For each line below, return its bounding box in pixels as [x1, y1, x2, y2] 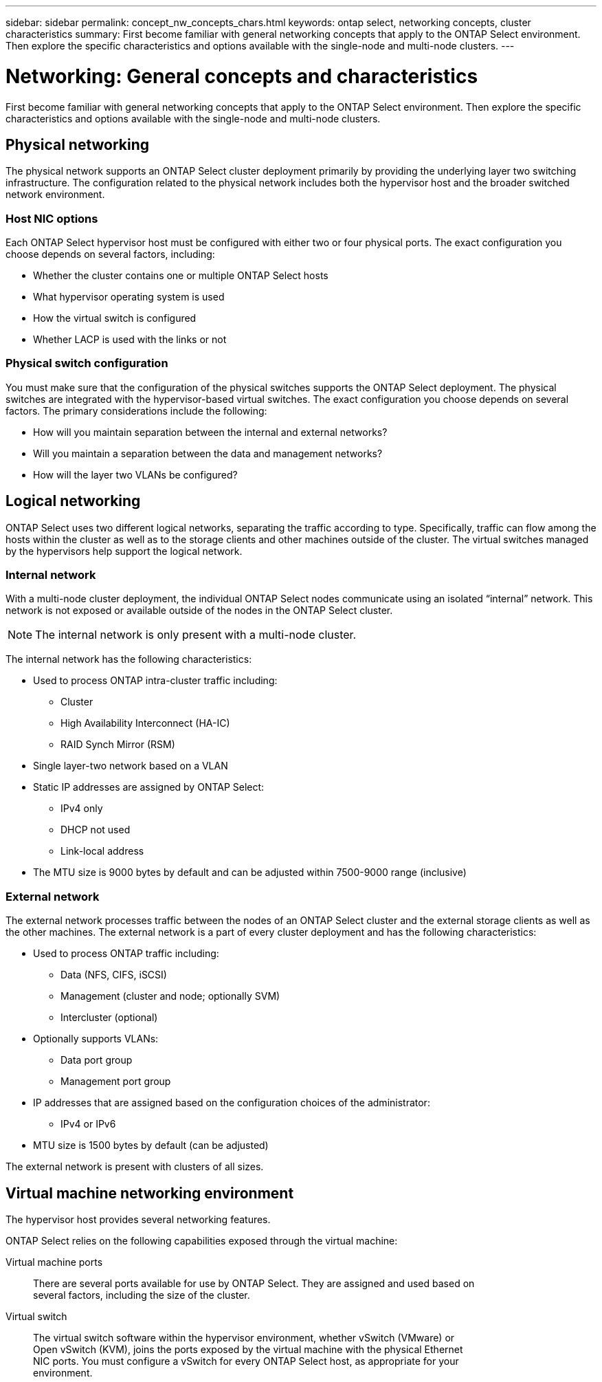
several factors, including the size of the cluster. [33, 1289, 250, 1302]
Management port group [60, 1075, 171, 1088]
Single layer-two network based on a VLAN [33, 760, 228, 772]
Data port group [60, 1054, 133, 1066]
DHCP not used [60, 824, 131, 836]
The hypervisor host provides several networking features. [5, 1214, 271, 1226]
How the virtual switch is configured [33, 312, 197, 325]
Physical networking [5, 135, 150, 153]
